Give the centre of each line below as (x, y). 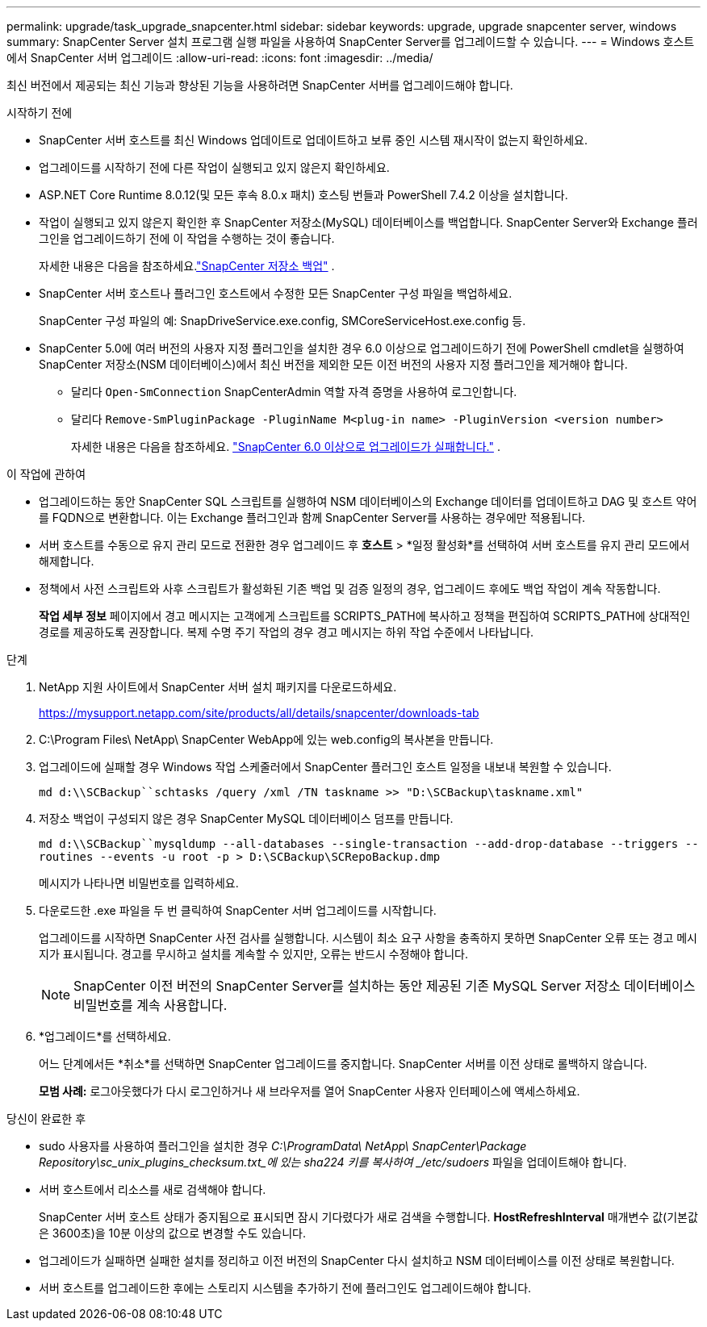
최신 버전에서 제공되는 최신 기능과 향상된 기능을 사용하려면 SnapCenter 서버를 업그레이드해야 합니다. (260, 85)
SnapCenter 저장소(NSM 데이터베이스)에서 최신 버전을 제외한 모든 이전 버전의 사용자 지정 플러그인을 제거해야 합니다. (333, 364)
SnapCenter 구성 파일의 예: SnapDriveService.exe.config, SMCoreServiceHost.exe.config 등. (282, 321)
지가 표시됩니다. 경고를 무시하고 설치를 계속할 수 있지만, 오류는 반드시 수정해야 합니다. (253, 954)
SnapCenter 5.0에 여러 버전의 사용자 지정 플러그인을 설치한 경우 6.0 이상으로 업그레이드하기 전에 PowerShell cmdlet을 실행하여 (362, 348)
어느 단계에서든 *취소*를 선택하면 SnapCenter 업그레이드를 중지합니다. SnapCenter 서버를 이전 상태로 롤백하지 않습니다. (343, 1064)
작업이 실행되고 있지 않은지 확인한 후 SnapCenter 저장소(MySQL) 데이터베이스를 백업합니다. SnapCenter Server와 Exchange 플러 (368, 222)
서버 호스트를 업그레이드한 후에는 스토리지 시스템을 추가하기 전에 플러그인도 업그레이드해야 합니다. (285, 1288)
